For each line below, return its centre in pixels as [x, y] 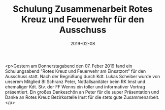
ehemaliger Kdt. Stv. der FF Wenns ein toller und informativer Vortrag [75, 86]
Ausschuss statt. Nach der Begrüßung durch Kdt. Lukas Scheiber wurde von [82, 76]
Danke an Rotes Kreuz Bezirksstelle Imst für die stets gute [64, 97]
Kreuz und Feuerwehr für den [83, 19]
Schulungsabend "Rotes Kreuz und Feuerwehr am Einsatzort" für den [76, 71]
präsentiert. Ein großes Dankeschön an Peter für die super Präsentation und [82, 92]
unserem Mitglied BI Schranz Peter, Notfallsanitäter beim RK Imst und [75, 82]
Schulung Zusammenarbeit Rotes [83, 9]
